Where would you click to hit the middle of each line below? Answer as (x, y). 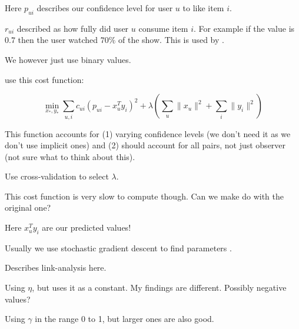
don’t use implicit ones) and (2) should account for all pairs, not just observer (145, 145)
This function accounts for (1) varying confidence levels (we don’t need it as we (148, 133)
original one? (28, 207)
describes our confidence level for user (105, 8)
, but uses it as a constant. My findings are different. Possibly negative (159, 288)
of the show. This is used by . (171, 40)
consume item (163, 28)
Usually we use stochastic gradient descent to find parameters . (118, 247)
